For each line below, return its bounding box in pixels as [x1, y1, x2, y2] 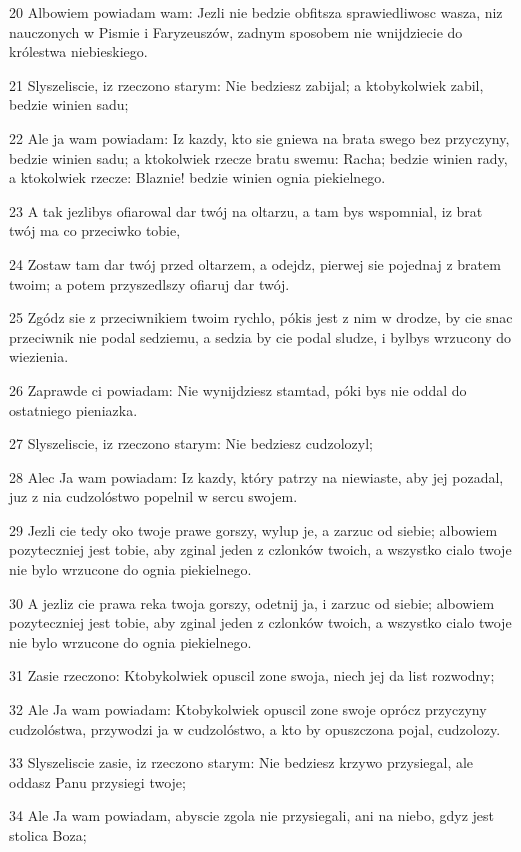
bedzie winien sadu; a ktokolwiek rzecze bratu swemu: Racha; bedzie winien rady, [9, 147, 508, 168]
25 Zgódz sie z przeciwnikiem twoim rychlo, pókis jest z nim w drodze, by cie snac [9, 307, 513, 328]
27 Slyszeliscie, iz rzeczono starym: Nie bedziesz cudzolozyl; [9, 433, 373, 454]
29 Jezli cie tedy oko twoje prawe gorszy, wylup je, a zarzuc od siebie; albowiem [9, 519, 498, 540]
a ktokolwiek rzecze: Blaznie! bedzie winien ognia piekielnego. [9, 167, 386, 188]
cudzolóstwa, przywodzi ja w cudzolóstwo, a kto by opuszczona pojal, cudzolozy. [9, 718, 501, 739]
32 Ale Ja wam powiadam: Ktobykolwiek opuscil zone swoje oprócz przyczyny [9, 699, 487, 720]
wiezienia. [9, 346, 69, 367]
